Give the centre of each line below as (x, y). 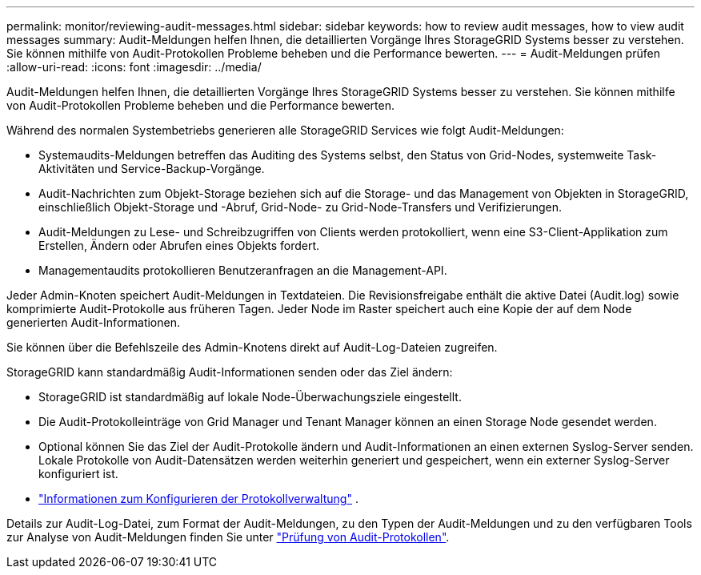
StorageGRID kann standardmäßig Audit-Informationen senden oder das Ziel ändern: (230, 372)
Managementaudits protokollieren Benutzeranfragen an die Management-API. (243, 270)
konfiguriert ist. (78, 474)
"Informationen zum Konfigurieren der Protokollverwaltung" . (198, 499)
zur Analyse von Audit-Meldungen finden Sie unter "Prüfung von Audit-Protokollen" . (228, 537)
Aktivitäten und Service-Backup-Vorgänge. (152, 169)
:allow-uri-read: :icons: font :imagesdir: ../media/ (134, 67)
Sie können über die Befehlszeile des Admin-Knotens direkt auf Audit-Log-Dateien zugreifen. (252, 347)
